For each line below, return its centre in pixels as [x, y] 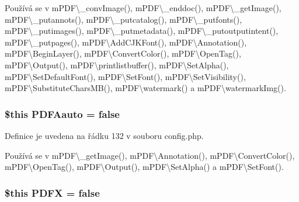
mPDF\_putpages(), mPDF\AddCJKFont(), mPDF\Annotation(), [126, 42]
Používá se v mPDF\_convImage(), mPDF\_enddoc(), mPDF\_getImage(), [143, 8]
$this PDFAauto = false [62, 114]
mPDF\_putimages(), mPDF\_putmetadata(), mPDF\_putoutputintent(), [142, 31]
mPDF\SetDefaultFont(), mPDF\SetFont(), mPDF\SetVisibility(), [125, 76]
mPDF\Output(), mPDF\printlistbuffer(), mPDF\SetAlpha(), [117, 65]
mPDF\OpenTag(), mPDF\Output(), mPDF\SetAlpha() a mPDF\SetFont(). [144, 167]
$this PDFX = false [52, 192]
